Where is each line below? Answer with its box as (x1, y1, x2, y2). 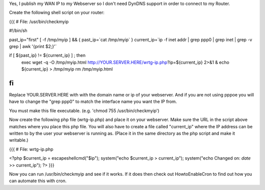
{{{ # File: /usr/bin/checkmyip (9, 19, 69, 24)
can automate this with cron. (9, 178, 67, 184)
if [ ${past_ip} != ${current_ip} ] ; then (9, 52, 86, 58)
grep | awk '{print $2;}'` (9, 43, 57, 49)
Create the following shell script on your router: (9, 10, 105, 16)
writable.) (9, 137, 29, 143)
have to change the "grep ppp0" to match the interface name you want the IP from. (9, 98, 177, 105)
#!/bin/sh (9, 27, 27, 34)
